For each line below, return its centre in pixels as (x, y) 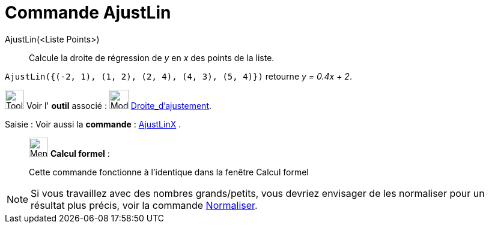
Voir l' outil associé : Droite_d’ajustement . (119, 105)
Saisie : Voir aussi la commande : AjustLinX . (93, 124)
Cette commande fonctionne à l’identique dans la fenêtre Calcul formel (169, 172)
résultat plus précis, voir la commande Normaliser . (144, 205)
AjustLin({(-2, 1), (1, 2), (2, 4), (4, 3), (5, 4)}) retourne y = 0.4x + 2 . (178, 76)
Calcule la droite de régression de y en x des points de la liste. (152, 57)
